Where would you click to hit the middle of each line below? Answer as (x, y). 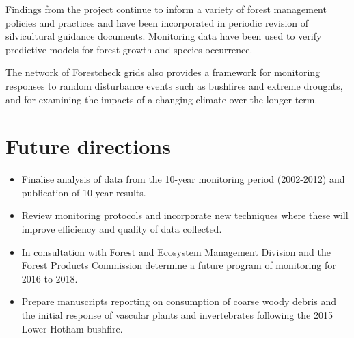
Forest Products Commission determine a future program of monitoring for (179, 265)
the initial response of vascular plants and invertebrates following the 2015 (177, 315)
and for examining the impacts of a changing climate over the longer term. (162, 99)
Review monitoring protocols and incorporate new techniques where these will (185, 215)
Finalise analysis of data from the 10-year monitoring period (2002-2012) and (183, 179)
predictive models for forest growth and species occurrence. (129, 49)
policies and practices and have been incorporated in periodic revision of (157, 22)
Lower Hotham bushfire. (72, 328)
